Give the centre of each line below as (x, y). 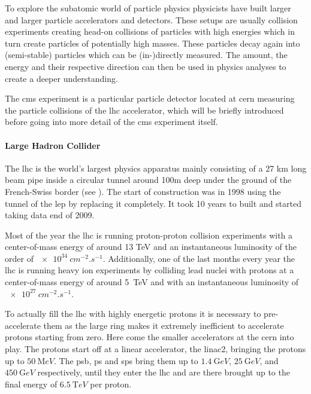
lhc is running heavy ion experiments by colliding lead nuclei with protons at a (150, 270)
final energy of (31, 384)
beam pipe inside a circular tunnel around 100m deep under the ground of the (148, 180)
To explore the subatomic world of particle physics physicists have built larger (148, 8)
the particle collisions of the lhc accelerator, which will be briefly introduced (144, 110)
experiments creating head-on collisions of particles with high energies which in (150, 31)
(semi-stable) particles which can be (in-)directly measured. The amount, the (146, 55)
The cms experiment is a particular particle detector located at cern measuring (150, 98)
